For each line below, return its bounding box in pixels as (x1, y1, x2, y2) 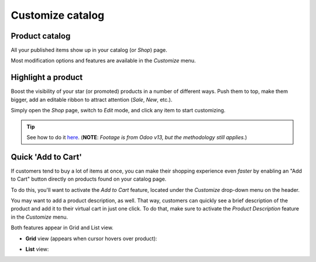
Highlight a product (11, 73, 83, 82)
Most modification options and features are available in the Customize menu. (11, 57, 196, 64)
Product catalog (11, 31, 71, 41)
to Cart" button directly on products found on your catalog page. (11, 175, 167, 182)
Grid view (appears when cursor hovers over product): (25, 235, 157, 242)
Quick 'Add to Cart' (11, 152, 82, 162)
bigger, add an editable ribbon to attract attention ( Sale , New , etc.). (11, 96, 173, 103)
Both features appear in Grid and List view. (11, 224, 114, 231)
